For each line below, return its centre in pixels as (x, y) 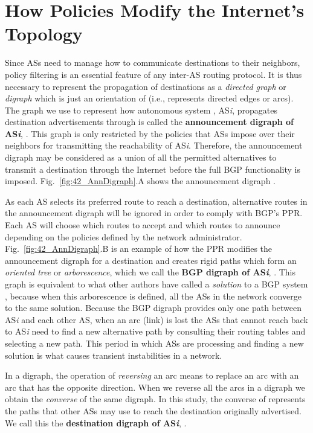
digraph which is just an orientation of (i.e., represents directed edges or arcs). (149, 98)
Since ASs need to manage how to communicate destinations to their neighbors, (153, 63)
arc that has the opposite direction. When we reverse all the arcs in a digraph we (155, 387)
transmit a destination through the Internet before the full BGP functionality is (153, 169)
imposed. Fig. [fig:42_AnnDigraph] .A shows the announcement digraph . (140, 181)
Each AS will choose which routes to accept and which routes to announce (143, 225)
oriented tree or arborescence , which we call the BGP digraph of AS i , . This (150, 272)
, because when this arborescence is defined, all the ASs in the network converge (153, 296)
